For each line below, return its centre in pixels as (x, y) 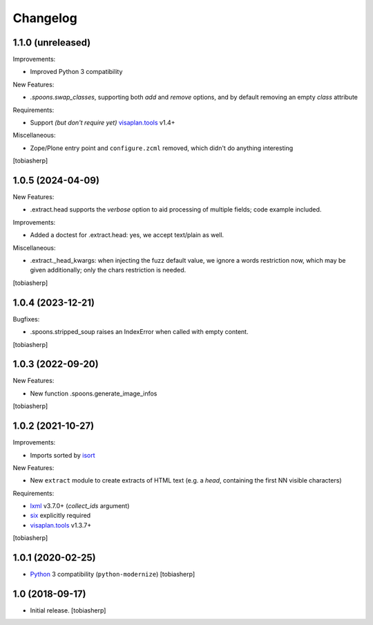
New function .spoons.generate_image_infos (94, 393)
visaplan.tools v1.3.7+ (61, 525)
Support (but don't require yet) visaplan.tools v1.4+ (103, 123)
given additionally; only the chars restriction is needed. (108, 270)
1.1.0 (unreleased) (52, 43)
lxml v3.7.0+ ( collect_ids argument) (80, 506)
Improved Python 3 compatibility (76, 72)
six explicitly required (60, 516)
